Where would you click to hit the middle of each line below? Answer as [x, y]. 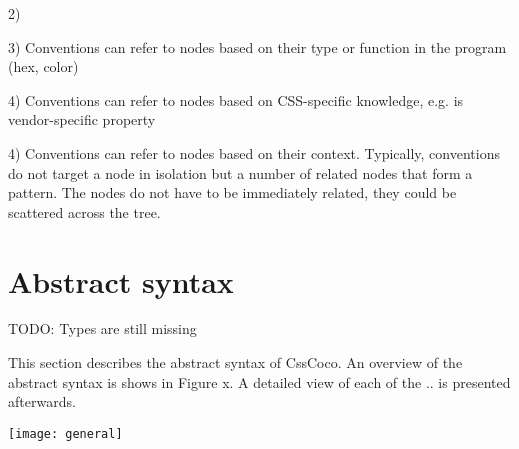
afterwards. [42, 401]
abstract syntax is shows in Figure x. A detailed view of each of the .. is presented [259, 381]
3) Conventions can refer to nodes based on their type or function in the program [257, 46]
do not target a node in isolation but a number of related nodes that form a [240, 172]
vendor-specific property [82, 119]
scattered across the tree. [84, 211]
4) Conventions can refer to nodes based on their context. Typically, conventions [254, 152]
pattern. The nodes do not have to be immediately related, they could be [232, 192]
